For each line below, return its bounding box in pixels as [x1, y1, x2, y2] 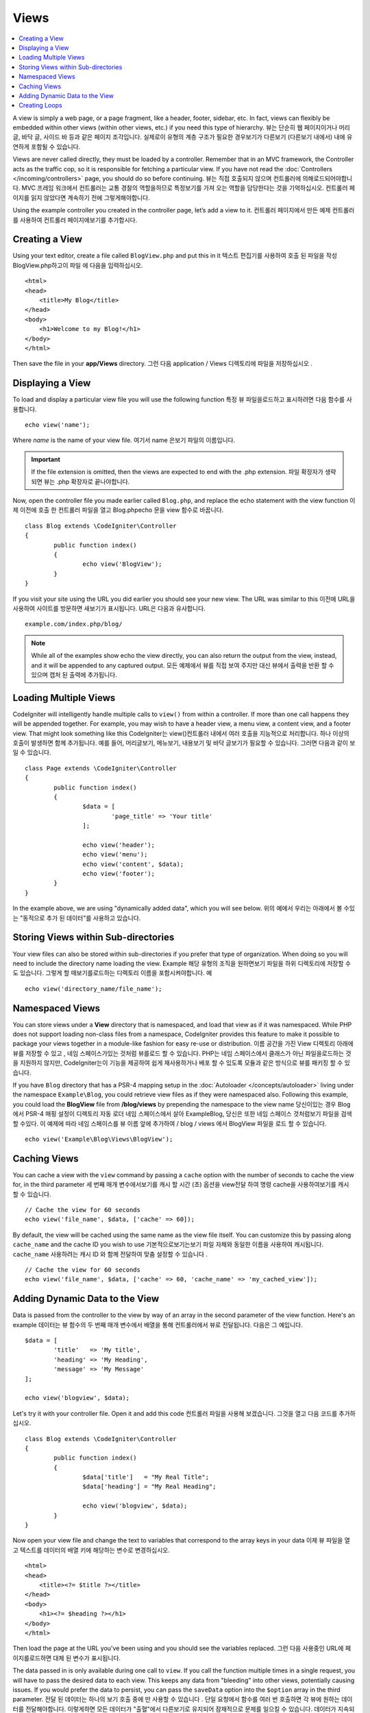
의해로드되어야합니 [302, 175, 353, 183]
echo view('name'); [25, 421, 90, 429]
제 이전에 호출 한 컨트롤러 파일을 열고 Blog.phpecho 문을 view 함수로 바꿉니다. [12, 506, 224, 514]
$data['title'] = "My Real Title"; [82, 1473, 209, 1481]
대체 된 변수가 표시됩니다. [53, 1653, 121, 1662]
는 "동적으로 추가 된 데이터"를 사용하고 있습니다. [12, 913, 141, 922]
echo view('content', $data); [82, 860, 184, 868]
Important [31, 455, 61, 463]
